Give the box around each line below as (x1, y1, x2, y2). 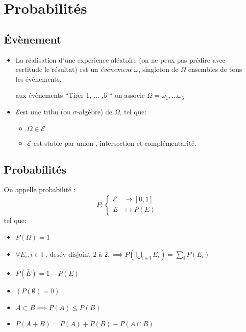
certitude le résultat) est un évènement (15, 64, 132, 74)
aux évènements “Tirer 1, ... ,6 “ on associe (15, 90, 145, 100)
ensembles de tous (188, 64, 242, 74)
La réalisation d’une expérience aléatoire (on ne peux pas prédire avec (15, 54, 225, 65)
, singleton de (138, 64, 178, 74)
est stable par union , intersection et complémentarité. (33, 137, 197, 148)
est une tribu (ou (20, 106, 71, 116)
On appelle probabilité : (4, 184, 75, 195)
